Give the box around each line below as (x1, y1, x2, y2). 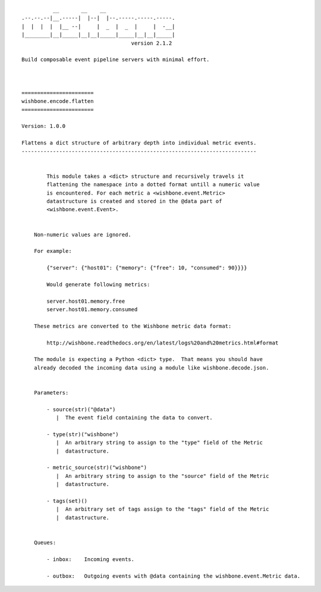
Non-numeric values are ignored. (33, 231, 132, 238)
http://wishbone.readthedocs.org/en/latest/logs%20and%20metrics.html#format (46, 339, 279, 346)
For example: (33, 248, 72, 255)
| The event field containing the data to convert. (55, 414, 213, 421)
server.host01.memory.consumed (46, 306, 138, 313)
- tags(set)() (46, 497, 88, 505)
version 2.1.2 (131, 39, 172, 46)
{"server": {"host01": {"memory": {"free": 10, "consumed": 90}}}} (46, 265, 247, 271)
